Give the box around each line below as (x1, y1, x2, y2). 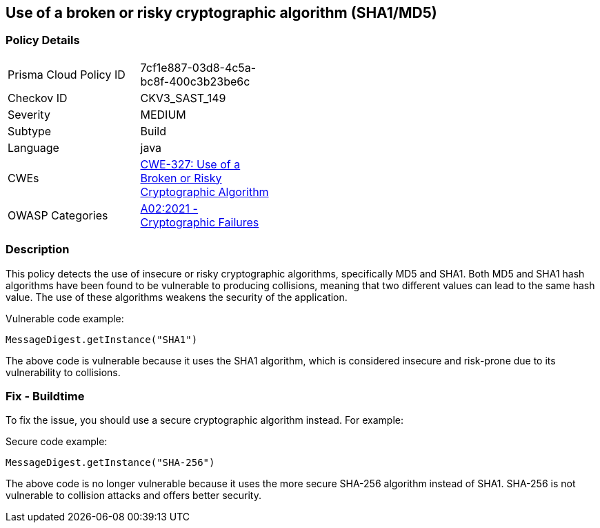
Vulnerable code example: (6, 312, 124, 324)
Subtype (8, 124, 52, 138)
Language (8, 140, 59, 155)
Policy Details (6, 33, 80, 48)
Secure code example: (6, 436, 108, 448)
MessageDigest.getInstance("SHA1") (6, 333, 198, 345)
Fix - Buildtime (6, 389, 85, 403)
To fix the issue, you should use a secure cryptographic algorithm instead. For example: (6, 414, 403, 427)
